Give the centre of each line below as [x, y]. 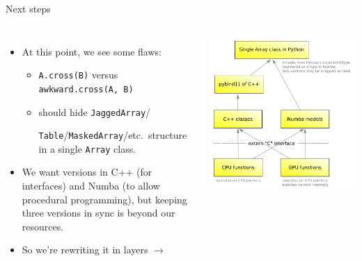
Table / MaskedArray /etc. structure [113, 135]
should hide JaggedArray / [95, 111]
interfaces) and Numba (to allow [91, 186]
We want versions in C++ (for [87, 172]
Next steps [28, 8]
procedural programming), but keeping [104, 199]
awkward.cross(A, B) [86, 89]
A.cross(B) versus [78, 75]
